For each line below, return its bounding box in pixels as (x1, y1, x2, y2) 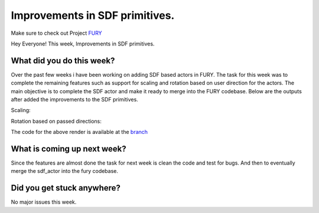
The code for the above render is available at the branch (11, 129, 148, 136)
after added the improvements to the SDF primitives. (11, 96, 138, 103)
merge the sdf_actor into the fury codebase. (11, 168, 118, 175)
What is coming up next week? (11, 144, 126, 153)
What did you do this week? (11, 55, 115, 65)
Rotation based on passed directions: (11, 117, 102, 124)
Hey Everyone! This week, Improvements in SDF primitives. (11, 40, 155, 47)
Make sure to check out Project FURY (11, 30, 103, 37)
